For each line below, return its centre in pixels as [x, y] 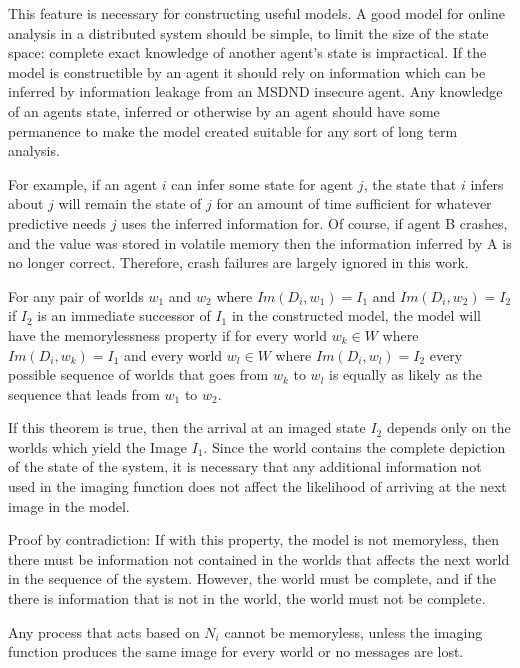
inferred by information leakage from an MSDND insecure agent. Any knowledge [255, 91]
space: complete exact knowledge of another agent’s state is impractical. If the [247, 52]
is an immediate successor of [124, 315]
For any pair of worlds [76, 295]
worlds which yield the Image [97, 446]
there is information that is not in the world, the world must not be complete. [247, 598]
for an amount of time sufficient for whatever [354, 203]
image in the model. [69, 505]
